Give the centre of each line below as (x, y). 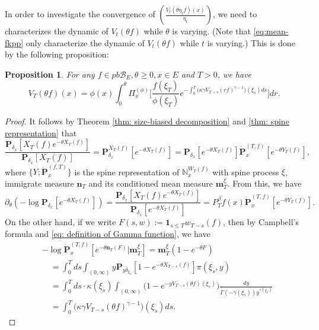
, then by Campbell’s (261, 222)
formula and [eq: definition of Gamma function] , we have (108, 233)
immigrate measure (39, 183)
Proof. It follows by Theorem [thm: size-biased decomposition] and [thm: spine (147, 121)
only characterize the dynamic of (85, 42)
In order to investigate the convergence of (80, 14)
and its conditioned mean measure (151, 183)
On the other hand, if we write (60, 222)
